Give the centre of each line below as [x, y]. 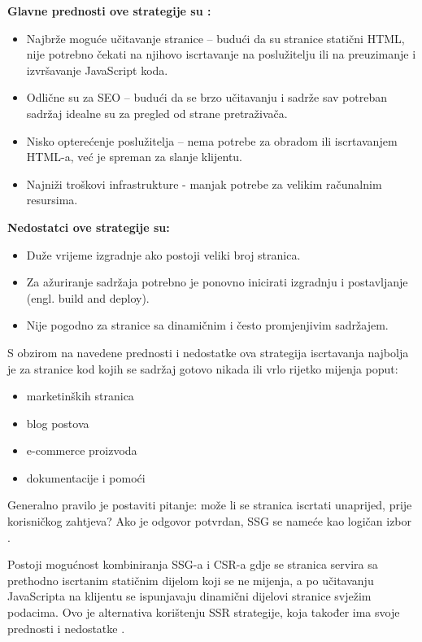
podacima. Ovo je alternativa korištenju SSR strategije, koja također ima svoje [204, 612]
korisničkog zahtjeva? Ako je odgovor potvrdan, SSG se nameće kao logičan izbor [210, 521]
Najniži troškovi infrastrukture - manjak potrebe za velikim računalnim [204, 183]
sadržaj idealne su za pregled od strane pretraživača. [157, 113]
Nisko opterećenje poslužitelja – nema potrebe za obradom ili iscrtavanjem [212, 140]
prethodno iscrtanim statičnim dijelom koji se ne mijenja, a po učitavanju [191, 580]
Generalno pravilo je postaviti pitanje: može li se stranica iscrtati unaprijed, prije [210, 505]
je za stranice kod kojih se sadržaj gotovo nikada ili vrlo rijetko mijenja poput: [203, 368]
